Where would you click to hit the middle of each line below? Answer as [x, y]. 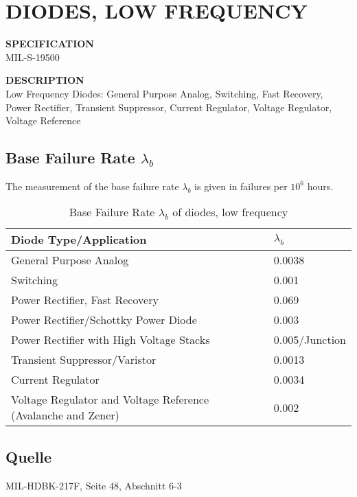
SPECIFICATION [50, 44]
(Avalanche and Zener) [65, 415]
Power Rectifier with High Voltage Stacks [111, 340]
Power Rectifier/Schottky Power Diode [104, 320]
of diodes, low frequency [230, 212]
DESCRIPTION [45, 80]
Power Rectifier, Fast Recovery [85, 300]
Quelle [29, 456]
